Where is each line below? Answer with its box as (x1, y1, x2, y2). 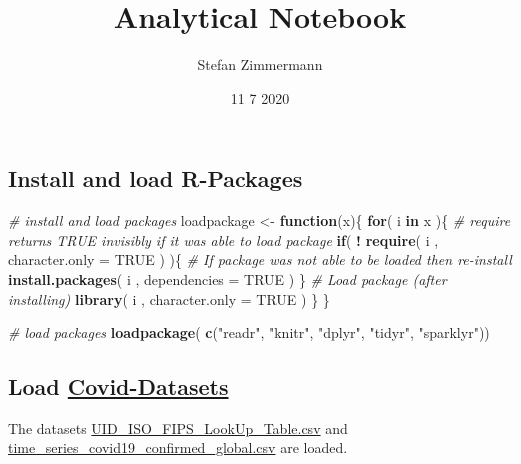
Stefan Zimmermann (197, 54, 323, 75)
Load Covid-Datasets (8, 371, 229, 402)
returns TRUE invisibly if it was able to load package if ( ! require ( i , (8, 229, 439, 250)
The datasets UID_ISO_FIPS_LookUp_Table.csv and (8, 417, 348, 438)
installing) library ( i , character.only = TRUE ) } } (8, 288, 330, 309)
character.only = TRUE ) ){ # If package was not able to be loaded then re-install (8, 249, 512, 270)
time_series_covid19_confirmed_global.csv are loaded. (8, 437, 348, 458)
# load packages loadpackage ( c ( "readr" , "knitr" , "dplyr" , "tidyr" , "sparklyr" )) (8, 322, 490, 343)
